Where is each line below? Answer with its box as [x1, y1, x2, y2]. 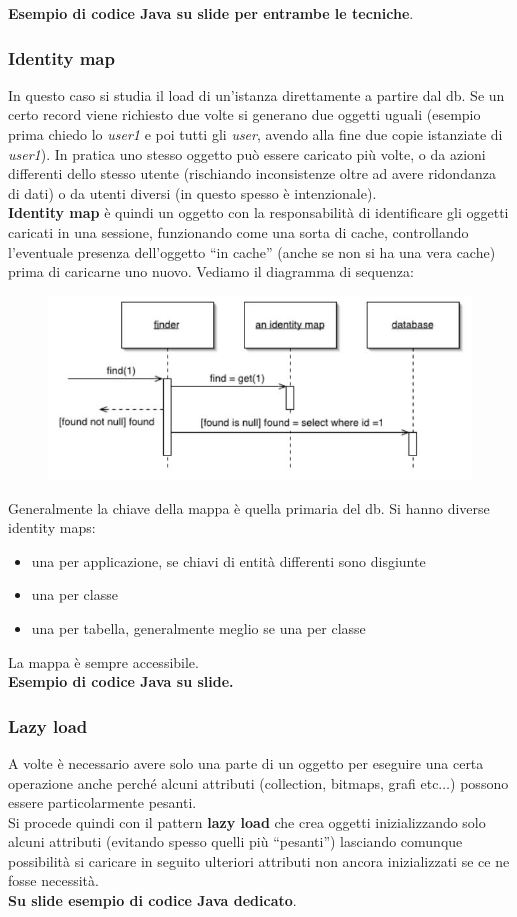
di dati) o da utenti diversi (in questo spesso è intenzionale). [8, 182, 377, 203]
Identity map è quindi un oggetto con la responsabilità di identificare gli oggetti [8, 202, 509, 223]
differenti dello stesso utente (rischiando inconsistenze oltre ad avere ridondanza [8, 163, 496, 184]
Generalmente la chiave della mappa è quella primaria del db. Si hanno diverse [8, 497, 490, 518]
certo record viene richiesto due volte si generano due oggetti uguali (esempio [8, 104, 481, 125]
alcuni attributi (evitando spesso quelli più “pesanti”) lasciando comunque [8, 831, 463, 852]
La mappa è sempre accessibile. [8, 651, 199, 672]
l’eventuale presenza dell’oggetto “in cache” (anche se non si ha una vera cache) [8, 241, 496, 262]
